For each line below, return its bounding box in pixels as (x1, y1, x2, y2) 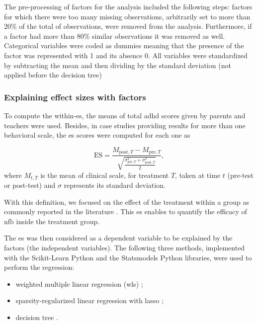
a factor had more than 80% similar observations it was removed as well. (4, 30, 225, 41)
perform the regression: (4, 262, 75, 272)
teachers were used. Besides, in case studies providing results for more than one (4, 120, 246, 130)
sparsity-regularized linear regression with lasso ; (15, 295, 164, 306)
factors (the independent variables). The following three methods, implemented (4, 243, 245, 253)
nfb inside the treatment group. (4, 216, 100, 226)
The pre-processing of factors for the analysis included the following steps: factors (4, 1, 253, 11)
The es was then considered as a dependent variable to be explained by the (4, 233, 233, 243)
